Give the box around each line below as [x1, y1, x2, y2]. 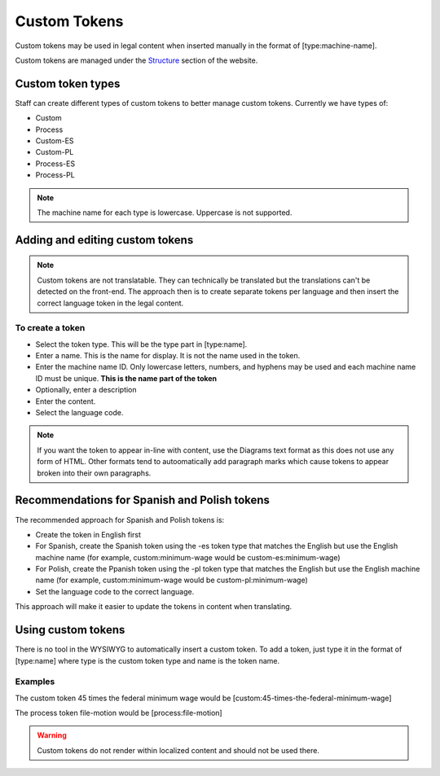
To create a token [15, 322, 86, 334]
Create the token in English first [35, 529, 142, 539]
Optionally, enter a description [35, 385, 138, 395]
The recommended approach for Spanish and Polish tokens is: [15, 515, 225, 524]
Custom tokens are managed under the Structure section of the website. [15, 55, 258, 65]
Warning [37, 730, 67, 740]
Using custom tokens [15, 623, 125, 637]
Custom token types [15, 77, 121, 90]
